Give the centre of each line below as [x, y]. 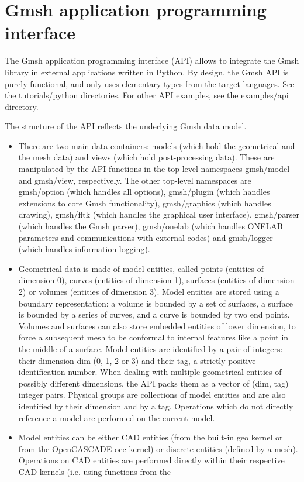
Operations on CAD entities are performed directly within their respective [151, 460]
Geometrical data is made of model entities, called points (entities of [141, 268]
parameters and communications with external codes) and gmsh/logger [146, 237]
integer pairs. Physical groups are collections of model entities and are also [152, 395]
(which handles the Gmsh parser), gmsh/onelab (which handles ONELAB [151, 226]
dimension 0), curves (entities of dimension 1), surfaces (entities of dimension [156, 280]
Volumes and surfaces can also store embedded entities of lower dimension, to [157, 326]
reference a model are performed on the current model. [117, 417]
